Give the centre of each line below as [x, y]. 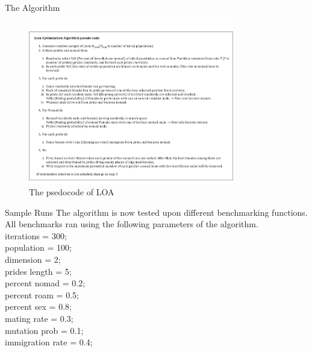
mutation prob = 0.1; [44, 330]
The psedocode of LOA [72, 192]
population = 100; [38, 247]
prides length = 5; [38, 271]
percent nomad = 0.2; [45, 283]
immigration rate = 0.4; [49, 342]
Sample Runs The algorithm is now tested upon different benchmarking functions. [156, 212]
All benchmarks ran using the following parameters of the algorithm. [132, 224]
